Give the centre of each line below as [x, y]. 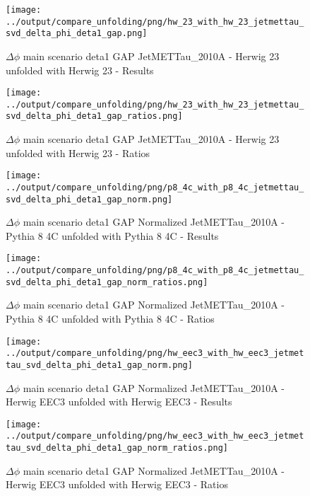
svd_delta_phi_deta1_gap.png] [77, 34]
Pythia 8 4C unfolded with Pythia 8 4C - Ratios [110, 319]
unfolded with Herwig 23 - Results [80, 70]
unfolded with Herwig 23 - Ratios [78, 152]
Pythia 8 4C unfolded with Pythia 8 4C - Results [112, 235]
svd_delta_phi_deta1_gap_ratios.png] [94, 116]
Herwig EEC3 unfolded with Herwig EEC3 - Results [119, 402]
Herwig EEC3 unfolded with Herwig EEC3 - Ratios [117, 484]
